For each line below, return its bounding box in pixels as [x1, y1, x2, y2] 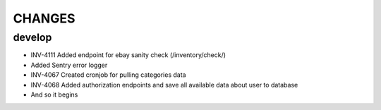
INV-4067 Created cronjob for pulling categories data [30, 71, 186, 79]
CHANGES [13, 11, 75, 26]
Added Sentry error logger [30, 61, 108, 69]
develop [13, 31, 52, 44]
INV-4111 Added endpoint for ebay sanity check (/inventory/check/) [30, 51, 226, 59]
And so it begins [30, 90, 78, 99]
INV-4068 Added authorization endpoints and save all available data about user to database [30, 80, 298, 89]
